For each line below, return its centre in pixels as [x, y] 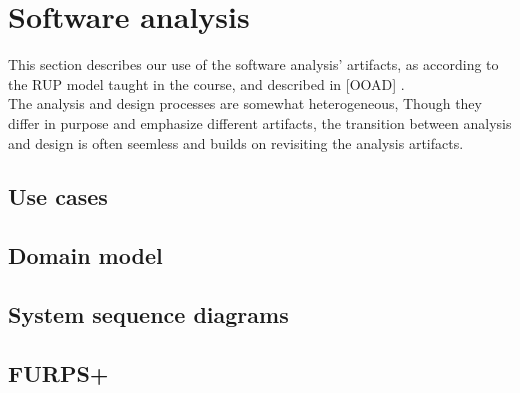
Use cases [58, 196]
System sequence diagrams [148, 314]
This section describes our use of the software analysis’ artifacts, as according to [253, 64]
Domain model [85, 255]
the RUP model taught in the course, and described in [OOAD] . [206, 83]
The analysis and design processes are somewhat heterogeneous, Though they [245, 103]
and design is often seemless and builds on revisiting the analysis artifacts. [236, 142]
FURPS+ [58, 372]
